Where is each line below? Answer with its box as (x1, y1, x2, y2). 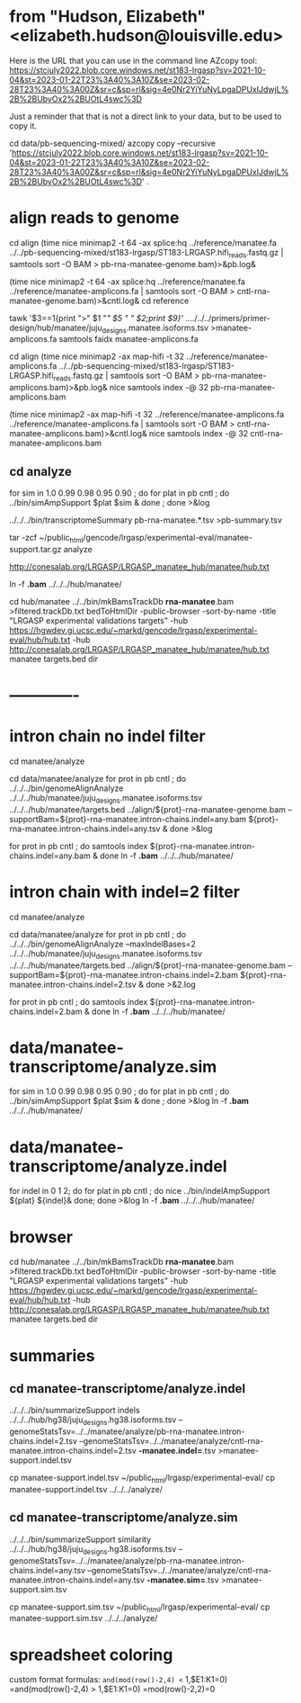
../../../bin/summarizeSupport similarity (9, 1534, 152, 1545)
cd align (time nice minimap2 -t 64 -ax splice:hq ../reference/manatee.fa (9, 237, 277, 248)
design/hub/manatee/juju (9, 322, 102, 333)
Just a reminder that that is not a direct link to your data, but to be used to (9, 111, 282, 121)
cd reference (141, 295, 190, 306)
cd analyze (9, 463, 72, 479)
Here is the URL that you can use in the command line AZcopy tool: (9, 55, 258, 66)
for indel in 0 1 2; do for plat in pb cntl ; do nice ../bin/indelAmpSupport (9, 1186, 270, 1197)
